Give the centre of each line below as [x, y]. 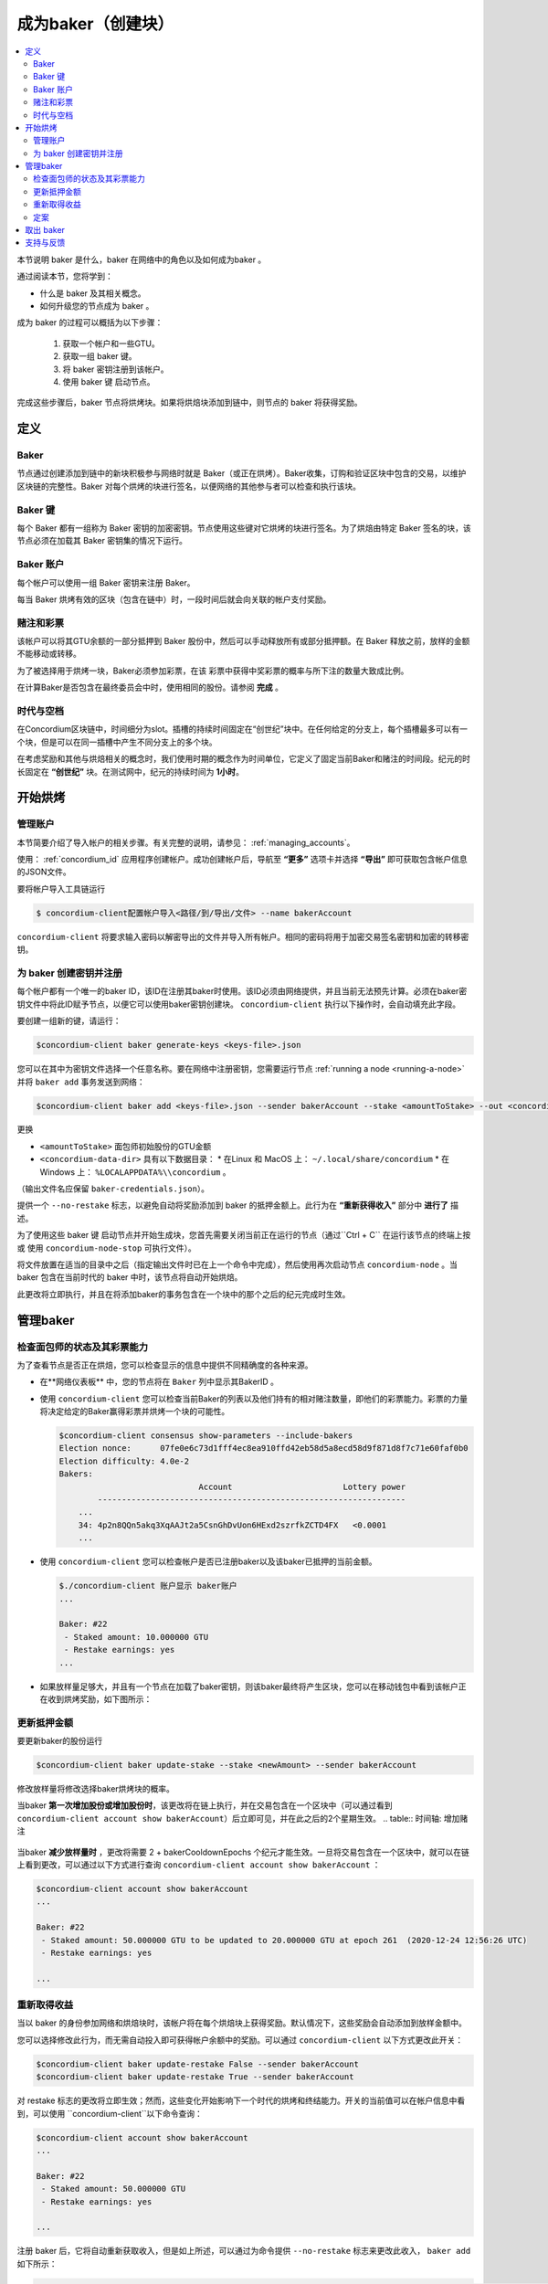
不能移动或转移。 [49, 654]
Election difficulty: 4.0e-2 [124, 1461]
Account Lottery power [302, 1486]
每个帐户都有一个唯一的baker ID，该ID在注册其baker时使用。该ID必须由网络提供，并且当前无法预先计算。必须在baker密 [242, 991]
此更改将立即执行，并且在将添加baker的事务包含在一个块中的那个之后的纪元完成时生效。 [184, 1294]
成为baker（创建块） [95, 24]
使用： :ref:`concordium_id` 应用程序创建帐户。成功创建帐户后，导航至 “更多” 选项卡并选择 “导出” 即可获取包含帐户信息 [242, 860]
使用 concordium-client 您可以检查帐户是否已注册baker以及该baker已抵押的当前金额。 [208, 1561]
